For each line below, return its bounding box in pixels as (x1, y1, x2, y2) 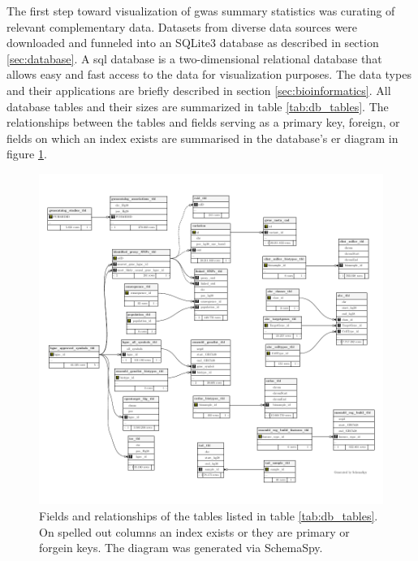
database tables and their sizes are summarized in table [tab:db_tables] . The (6, 97, 389, 114)
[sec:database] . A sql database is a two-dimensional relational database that (6, 50, 382, 67)
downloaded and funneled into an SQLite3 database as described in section (6, 34, 379, 51)
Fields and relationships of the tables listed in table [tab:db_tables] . (39, 507, 378, 524)
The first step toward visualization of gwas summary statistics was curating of (6, 2, 395, 19)
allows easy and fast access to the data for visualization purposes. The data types (6, 66, 412, 83)
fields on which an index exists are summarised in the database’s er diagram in (6, 129, 399, 146)
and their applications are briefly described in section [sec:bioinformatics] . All (6, 81, 391, 98)
